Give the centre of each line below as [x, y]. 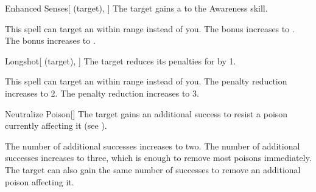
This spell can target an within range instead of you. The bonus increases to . [150, 28]
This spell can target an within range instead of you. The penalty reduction [146, 81]
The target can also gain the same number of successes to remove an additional [153, 169]
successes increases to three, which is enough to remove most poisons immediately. [158, 158]
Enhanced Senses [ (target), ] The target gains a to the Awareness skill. [136, 8]
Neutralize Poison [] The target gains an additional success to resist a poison [146, 113]
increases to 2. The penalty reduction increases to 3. [102, 93]
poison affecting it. [40, 181]
